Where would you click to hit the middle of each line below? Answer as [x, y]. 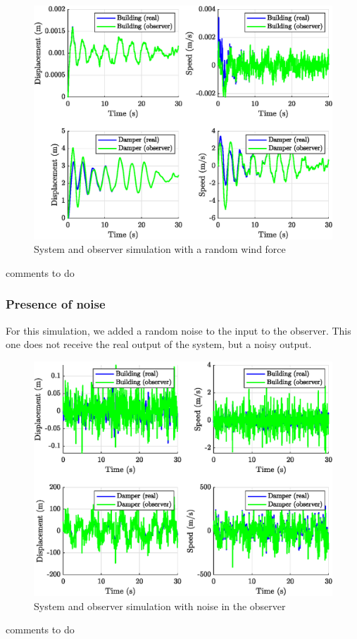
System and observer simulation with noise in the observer [160, 606]
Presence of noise [56, 304]
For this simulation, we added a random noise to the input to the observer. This [178, 330]
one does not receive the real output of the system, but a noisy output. [159, 344]
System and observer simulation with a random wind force [160, 249]
